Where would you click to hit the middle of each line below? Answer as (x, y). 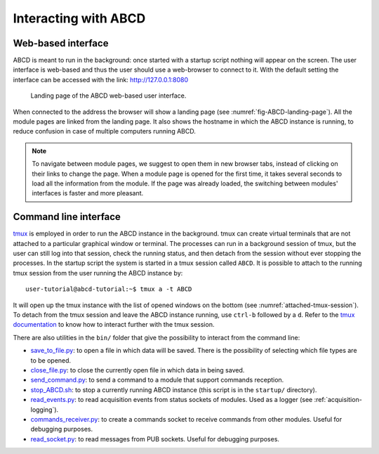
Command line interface (67, 217)
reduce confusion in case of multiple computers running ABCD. (104, 131)
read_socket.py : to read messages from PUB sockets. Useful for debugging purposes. (155, 439)
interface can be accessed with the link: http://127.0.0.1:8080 (101, 79)
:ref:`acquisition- (338, 400)
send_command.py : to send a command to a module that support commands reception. (157, 380)
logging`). (45, 409)
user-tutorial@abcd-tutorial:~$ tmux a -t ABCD (109, 289)
